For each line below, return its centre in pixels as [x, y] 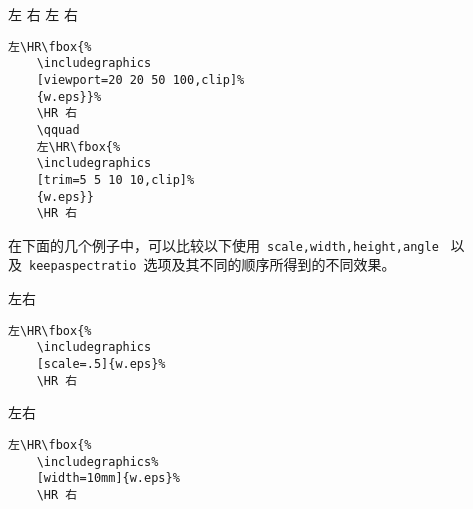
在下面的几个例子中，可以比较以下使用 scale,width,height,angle [223, 244]
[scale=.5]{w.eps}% [101, 364]
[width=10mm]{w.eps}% [108, 478]
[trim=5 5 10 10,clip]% [115, 179]
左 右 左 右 [43, 14]
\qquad [58, 129]
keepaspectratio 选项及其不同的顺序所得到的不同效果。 [212, 264]
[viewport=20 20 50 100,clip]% [140, 79]
